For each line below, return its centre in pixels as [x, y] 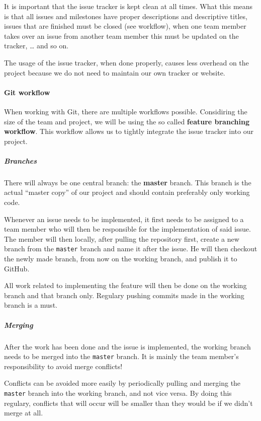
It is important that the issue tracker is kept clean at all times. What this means [128, 6]
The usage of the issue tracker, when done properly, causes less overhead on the [126, 62]
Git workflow [27, 92]
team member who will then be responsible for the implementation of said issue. [127, 229]
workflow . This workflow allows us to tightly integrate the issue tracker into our [129, 131]
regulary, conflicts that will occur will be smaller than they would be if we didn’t [128, 403]
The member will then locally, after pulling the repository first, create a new [122, 238]
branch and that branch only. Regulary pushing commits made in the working [124, 295]
